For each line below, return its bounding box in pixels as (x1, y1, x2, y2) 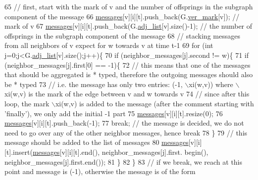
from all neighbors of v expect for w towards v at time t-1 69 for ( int (4, 40, 213, 50)
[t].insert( (4, 146, 33, 157)
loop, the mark (4, 98, 50, 108)
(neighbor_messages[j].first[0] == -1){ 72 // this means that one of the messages (4, 59, 251, 70)
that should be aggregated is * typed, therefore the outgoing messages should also (4, 69, 253, 80)
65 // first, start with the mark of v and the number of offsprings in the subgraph (4, 1, 253, 11)
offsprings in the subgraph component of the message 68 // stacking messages (4, 30, 240, 41)
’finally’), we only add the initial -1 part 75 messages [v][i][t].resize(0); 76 (4, 108, 223, 118)
